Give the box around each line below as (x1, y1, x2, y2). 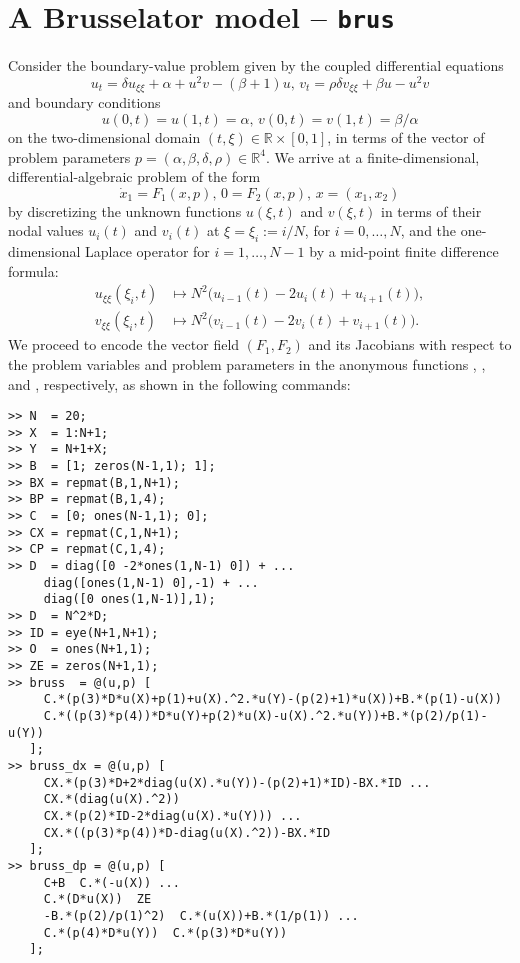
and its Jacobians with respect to (308, 334, 512, 355)
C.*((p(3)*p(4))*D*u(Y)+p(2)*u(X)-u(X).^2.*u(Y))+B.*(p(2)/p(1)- (43, 708, 488, 723)
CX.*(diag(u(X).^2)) (43, 792, 180, 807)
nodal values (8, 220, 84, 241)
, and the (400, 220, 457, 241)
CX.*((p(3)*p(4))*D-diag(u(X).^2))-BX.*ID (43, 825, 331, 840)
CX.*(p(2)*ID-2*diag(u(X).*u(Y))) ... (43, 808, 302, 823)
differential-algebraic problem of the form (8, 166, 261, 187)
